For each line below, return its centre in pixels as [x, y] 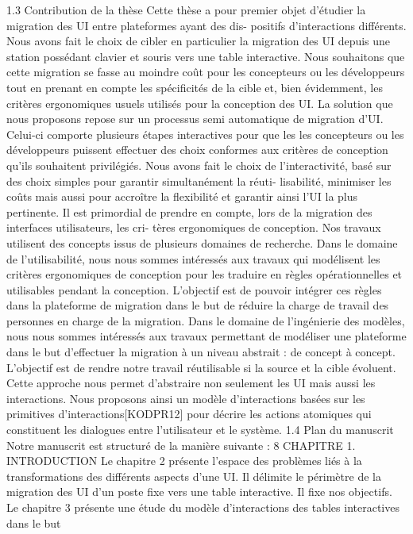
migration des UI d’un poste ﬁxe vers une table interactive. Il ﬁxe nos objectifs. [199, 492]
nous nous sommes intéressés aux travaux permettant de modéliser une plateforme [206, 336]
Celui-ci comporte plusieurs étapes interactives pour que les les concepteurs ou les [205, 134]
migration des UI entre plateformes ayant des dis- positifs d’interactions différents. [206, 25]
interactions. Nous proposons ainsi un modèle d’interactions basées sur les [186, 398]
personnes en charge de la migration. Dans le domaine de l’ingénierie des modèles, [206, 320]
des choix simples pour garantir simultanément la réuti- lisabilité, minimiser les [199, 181]
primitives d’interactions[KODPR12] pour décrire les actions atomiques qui [189, 414]
